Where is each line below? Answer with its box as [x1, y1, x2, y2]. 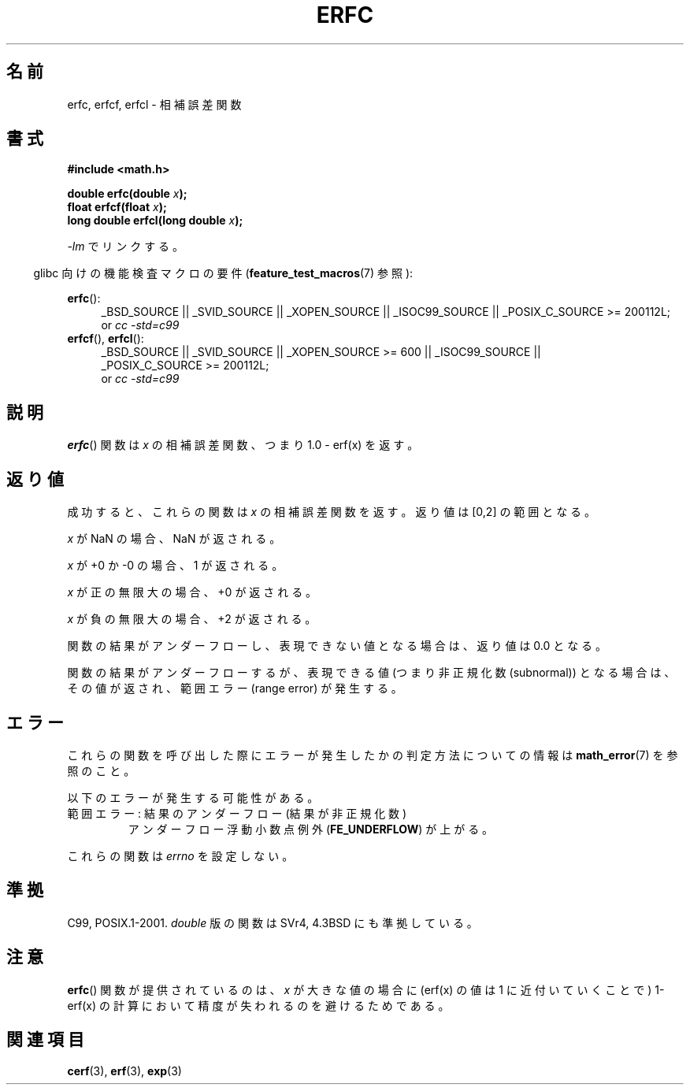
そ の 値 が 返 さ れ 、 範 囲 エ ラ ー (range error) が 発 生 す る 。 [67, 681, 402, 696]
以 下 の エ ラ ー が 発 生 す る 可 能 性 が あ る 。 [67, 790, 319, 804]
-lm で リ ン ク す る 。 [67, 239, 184, 254]
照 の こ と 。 [67, 763, 135, 777]
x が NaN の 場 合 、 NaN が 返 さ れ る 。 [67, 532, 281, 546]
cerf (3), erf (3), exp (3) [67, 1063, 182, 1078]
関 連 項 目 [6, 1030, 84, 1050]
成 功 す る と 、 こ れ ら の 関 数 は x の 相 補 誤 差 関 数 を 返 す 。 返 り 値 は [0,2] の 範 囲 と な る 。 [67, 505, 596, 519]
